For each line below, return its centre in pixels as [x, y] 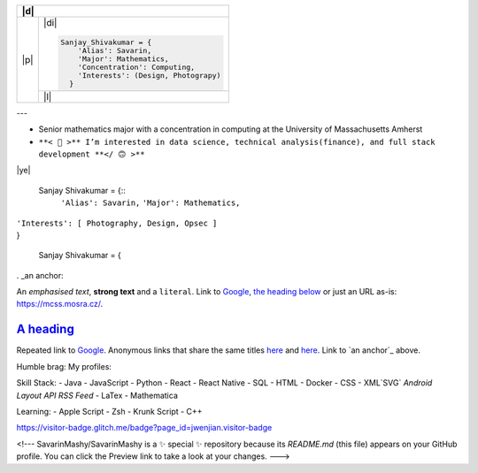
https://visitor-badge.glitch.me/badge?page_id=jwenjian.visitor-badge [144, 428]
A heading [45, 329]
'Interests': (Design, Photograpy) [149, 75]
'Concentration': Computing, [136, 67]
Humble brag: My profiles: [64, 366]
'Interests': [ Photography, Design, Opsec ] [117, 223]
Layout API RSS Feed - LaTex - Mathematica [97, 395]
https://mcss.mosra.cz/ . [60, 304]
